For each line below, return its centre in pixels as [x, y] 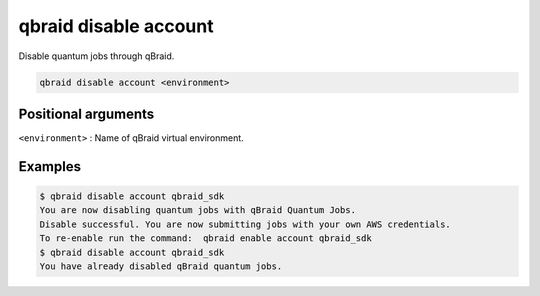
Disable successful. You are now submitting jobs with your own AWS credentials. [245, 224]
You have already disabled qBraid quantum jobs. [161, 266]
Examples [50, 166]
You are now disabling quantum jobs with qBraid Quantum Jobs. [198, 210]
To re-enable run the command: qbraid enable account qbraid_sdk [205, 238]
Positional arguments [86, 113]
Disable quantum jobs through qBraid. [96, 56]
